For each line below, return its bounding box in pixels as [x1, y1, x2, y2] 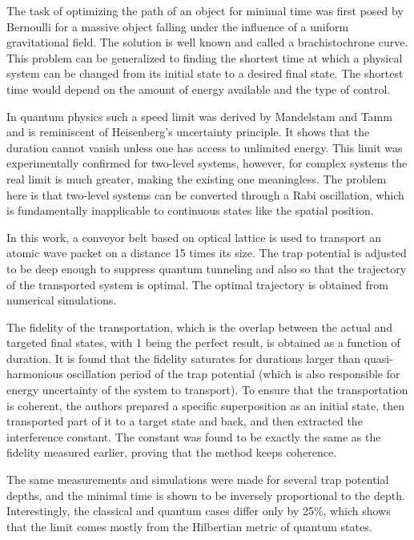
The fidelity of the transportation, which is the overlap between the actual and [6, 318, 393, 335]
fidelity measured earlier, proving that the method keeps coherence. [6, 444, 337, 461]
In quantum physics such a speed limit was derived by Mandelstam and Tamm [6, 107, 392, 124]
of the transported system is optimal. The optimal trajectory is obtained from [6, 276, 388, 292]
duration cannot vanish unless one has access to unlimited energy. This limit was [6, 139, 403, 155]
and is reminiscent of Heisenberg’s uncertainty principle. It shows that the [6, 123, 370, 140]
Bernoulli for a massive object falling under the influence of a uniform [6, 18, 349, 34]
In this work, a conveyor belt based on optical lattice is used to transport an [6, 228, 381, 245]
